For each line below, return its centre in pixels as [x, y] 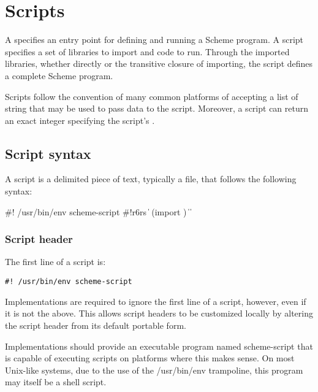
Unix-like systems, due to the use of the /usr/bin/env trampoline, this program [154, 370]
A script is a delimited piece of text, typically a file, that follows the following [151, 179]
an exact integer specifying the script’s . [80, 120]
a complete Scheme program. [59, 75]
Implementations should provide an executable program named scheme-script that [159, 346]
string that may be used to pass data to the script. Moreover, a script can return [157, 108]
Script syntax [48, 153]
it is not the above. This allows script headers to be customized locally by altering [159, 313]
